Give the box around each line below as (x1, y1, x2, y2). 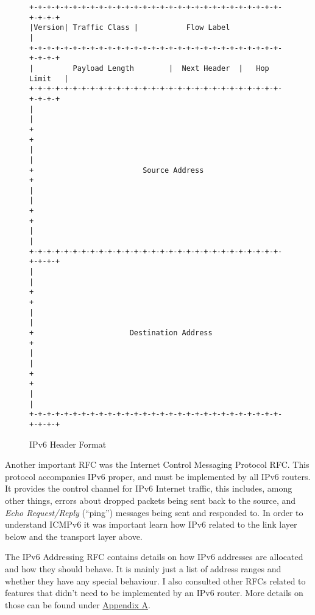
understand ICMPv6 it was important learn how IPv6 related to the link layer (5, 518, 297, 531)
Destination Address (129, 329, 213, 337)
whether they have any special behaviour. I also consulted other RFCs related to (5, 574, 306, 587)
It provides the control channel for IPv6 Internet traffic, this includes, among (5, 482, 292, 495)
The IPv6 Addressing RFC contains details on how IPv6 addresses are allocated (5, 550, 303, 563)
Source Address (143, 166, 204, 175)
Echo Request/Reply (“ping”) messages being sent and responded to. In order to (5, 506, 303, 519)
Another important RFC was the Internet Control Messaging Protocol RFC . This (5, 458, 310, 471)
